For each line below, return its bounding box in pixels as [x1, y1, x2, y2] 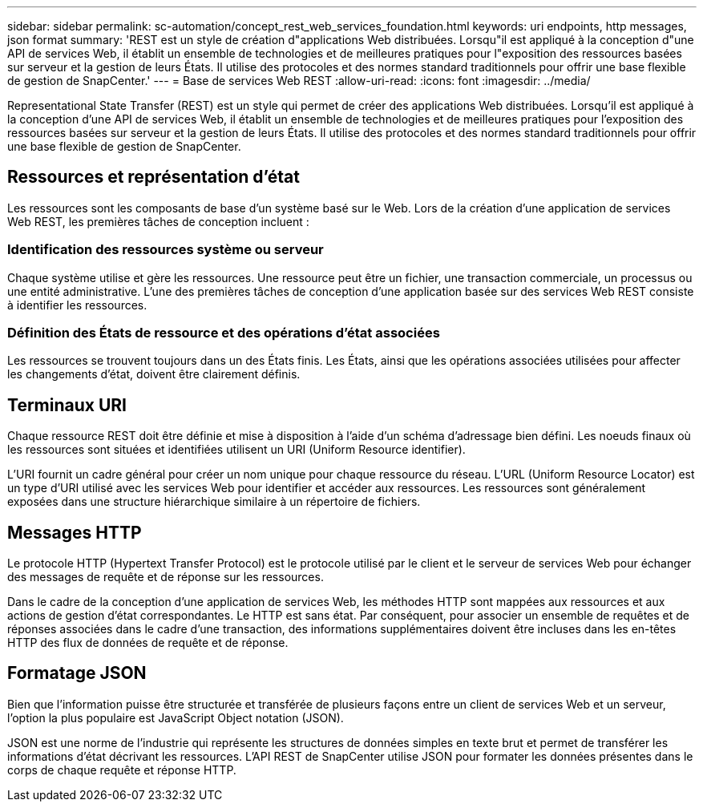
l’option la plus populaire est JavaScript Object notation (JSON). [7, 710, 344, 725]
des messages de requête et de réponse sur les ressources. [7, 570, 324, 584]
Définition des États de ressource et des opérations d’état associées [7, 324, 440, 341]
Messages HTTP [7, 522, 142, 543]
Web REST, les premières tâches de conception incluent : [7, 214, 309, 228]
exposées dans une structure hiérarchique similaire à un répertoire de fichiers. [7, 495, 421, 509]
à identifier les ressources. [7, 297, 147, 312]
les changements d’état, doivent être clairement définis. [7, 367, 301, 382]
